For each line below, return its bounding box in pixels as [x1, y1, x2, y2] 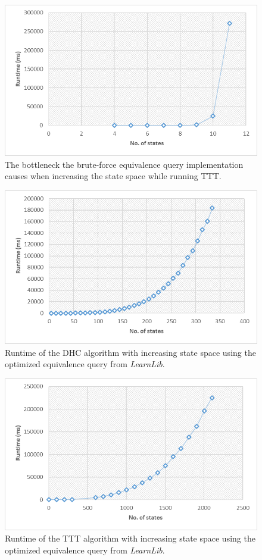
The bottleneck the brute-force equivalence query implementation [5, 158, 244, 170]
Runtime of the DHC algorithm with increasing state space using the [5, 346, 256, 358]
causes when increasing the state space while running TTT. [5, 170, 222, 182]
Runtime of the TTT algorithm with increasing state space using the [5, 532, 255, 545]
